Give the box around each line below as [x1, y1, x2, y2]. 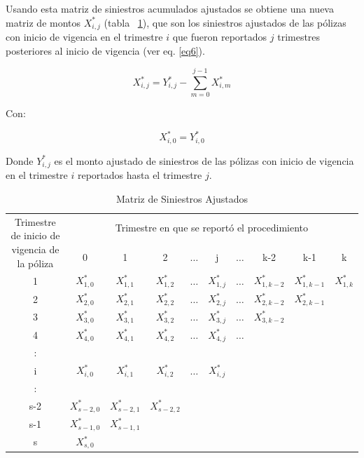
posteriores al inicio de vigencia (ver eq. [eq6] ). [6, 43, 205, 58]
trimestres [277, 29, 321, 44]
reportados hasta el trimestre [77, 168, 202, 182]
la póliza [17, 255, 54, 270]
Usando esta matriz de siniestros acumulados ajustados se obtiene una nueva [6, 1, 334, 15]
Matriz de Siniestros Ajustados [115, 191, 248, 206]
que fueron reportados [172, 29, 267, 44]
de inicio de [10, 228, 60, 243]
